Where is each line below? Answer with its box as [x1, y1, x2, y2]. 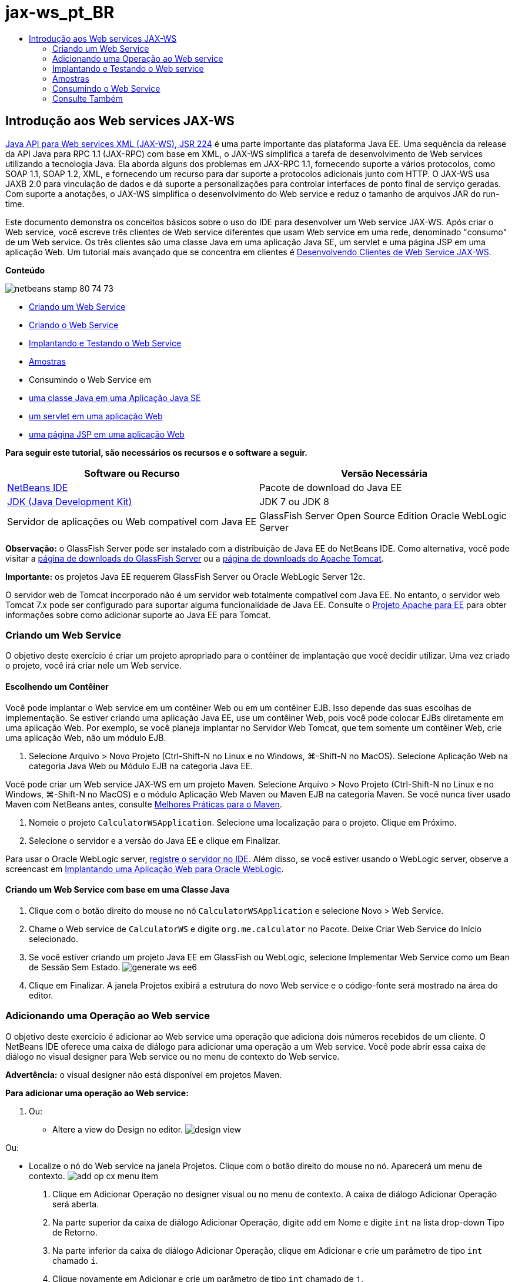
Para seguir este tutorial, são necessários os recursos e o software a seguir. [5, 447, 308, 458]
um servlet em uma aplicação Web [29, 410, 163, 421]
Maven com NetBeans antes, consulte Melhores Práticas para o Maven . [5, 799, 282, 809]
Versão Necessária [341, 467, 427, 479]
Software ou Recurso [84, 467, 180, 479]
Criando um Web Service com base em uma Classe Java [5, 884, 230, 895]
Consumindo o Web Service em [29, 374, 151, 385]
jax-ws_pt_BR [5, 2, 115, 22]
